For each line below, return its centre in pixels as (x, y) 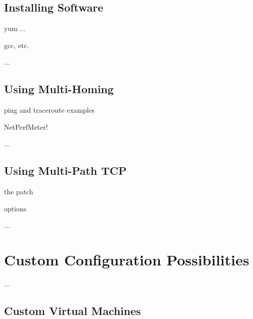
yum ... (15, 28)
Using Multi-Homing (59, 89)
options (15, 208)
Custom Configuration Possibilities (127, 260)
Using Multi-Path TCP (65, 171)
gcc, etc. (17, 45)
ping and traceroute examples (49, 110)
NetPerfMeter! (26, 126)
